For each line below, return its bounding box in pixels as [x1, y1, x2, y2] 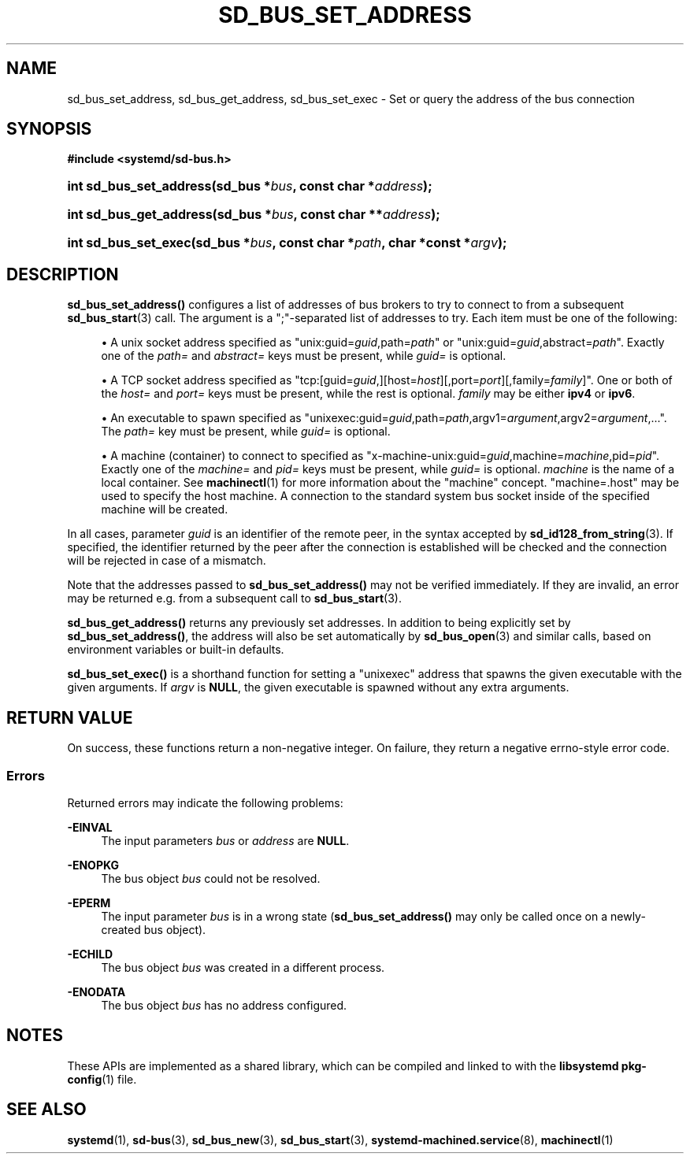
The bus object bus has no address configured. [101, 998, 347, 1012]
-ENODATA [67, 984, 126, 999]
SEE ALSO [6, 1099, 87, 1120]
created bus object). [101, 922, 206, 936]
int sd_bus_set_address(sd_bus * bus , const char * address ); [67, 178, 432, 195]
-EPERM [67, 895, 111, 910]
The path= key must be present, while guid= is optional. [101, 424, 391, 439]
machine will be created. [101, 502, 228, 517]
